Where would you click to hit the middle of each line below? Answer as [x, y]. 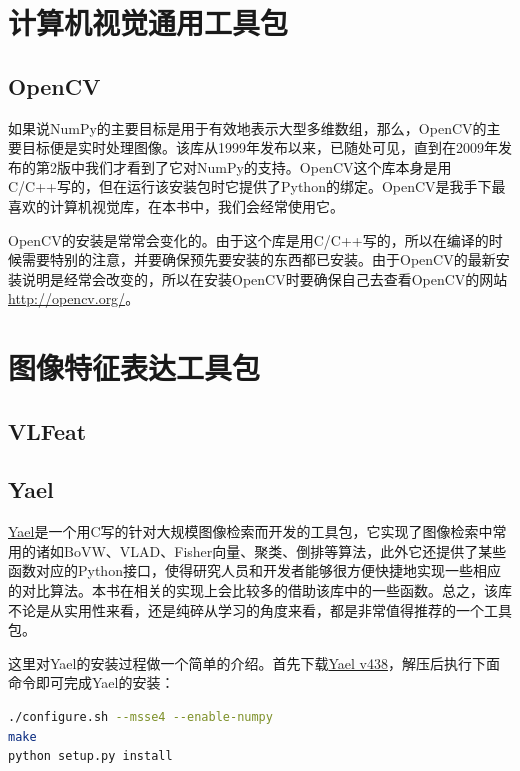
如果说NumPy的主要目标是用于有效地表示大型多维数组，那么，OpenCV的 [247, 127]
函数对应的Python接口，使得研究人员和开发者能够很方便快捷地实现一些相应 [254, 570]
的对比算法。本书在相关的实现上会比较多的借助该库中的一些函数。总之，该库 [260, 590]
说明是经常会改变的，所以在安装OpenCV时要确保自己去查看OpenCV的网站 [264, 278]
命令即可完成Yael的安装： [91, 682]
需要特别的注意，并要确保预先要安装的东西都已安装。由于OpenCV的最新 [258, 259]
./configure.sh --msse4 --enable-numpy [140, 717]
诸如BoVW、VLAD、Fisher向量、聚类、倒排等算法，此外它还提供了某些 [271, 550]
